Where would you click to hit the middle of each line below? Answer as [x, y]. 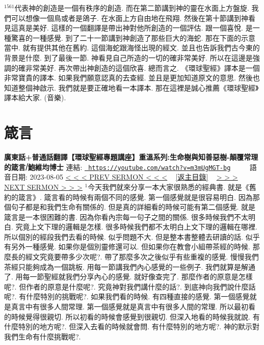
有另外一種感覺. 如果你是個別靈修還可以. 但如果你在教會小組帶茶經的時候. [127, 247]
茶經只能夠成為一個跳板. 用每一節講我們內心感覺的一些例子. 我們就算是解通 [130, 266]
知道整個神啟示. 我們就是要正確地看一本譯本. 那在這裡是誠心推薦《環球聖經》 [131, 87]
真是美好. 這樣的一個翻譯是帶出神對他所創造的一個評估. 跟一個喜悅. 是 [135, 28]
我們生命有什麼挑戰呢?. [43, 336]
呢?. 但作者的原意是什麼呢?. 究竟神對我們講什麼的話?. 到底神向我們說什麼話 [130, 286]
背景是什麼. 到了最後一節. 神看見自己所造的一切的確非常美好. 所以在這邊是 [128, 57]
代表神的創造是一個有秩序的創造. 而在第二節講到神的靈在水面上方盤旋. [132, 8]
